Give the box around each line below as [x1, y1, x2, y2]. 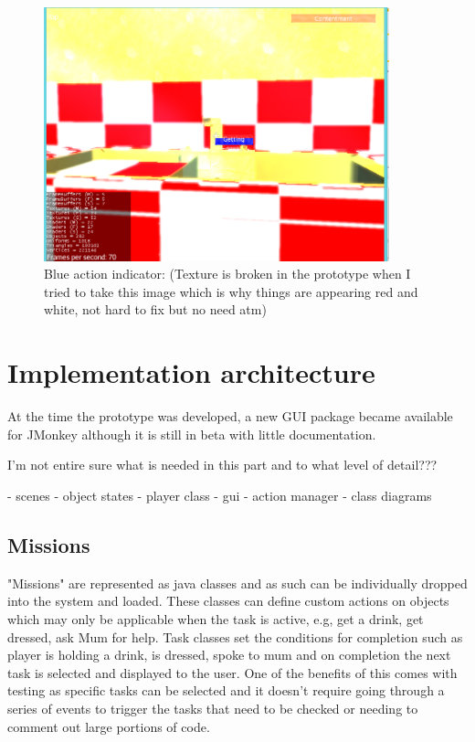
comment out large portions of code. [7, 716, 210, 736]
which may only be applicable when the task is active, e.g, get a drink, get [7, 609, 424, 628]
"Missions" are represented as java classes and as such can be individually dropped [7, 573, 468, 592]
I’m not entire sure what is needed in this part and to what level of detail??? [7, 455, 438, 474]
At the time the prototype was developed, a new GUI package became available [7, 407, 453, 426]
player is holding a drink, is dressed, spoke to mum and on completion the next [7, 645, 451, 664]
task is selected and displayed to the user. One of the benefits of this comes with [7, 662, 458, 682]
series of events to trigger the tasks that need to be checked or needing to [7, 698, 418, 717]
